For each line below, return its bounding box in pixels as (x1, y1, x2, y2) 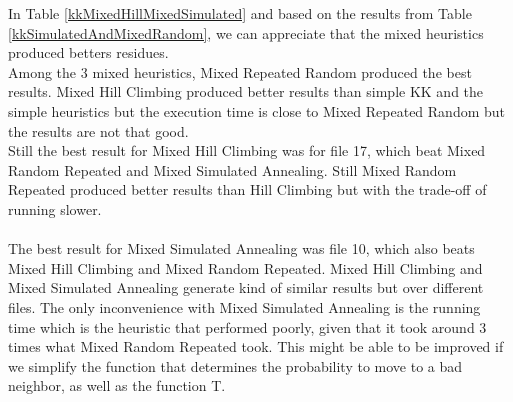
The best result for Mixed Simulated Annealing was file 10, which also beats (8, 238, 475, 259)
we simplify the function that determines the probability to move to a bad (8, 355, 463, 376)
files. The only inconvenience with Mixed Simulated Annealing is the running (8, 296, 481, 317)
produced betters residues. (8, 42, 169, 63)
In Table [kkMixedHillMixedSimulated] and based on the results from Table (8, 3, 472, 23)
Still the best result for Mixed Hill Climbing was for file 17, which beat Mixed (8, 140, 486, 161)
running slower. (8, 198, 102, 219)
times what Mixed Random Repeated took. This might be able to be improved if (8, 336, 504, 357)
